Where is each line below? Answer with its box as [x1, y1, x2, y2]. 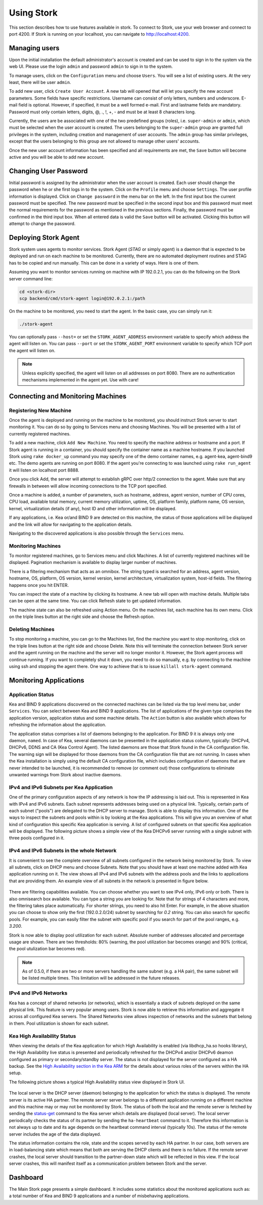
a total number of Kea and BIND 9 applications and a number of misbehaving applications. [9, 1193, 190, 1199]
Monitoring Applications [9, 676, 85, 685]
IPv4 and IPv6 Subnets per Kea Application [9, 784, 113, 790]
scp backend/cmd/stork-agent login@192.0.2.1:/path [19, 296, 146, 301]
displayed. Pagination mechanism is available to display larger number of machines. [9, 560, 177, 565]
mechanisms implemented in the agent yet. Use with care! [22, 376, 139, 383]
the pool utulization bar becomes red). [9, 946, 86, 952]
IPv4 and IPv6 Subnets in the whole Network [9, 847, 117, 854]
